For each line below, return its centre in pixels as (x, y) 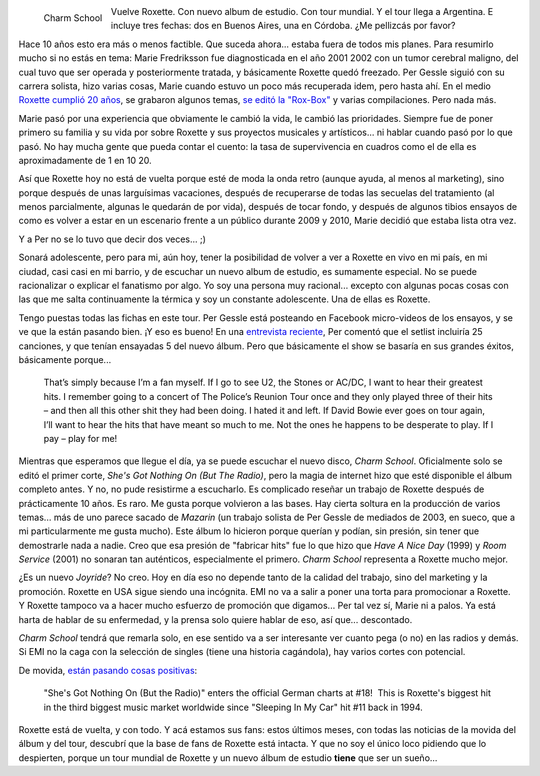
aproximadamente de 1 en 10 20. (85, 160)
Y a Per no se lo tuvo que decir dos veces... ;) (112, 239)
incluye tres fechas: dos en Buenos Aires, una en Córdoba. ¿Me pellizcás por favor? (283, 26)
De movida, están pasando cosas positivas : (108, 670)
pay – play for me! (80, 438)
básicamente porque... (65, 359)
